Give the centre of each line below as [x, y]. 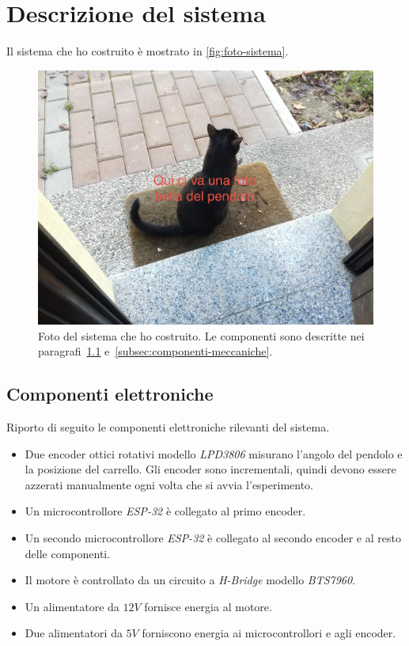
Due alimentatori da [74, 633]
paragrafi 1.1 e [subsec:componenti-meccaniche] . [155, 351]
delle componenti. [68, 553]
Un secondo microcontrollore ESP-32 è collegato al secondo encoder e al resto [213, 537]
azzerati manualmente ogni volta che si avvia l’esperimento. [169, 484]
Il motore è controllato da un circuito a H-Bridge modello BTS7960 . [190, 580]
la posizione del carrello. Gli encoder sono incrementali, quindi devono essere [210, 469]
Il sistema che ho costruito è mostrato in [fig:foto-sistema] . [148, 51]
